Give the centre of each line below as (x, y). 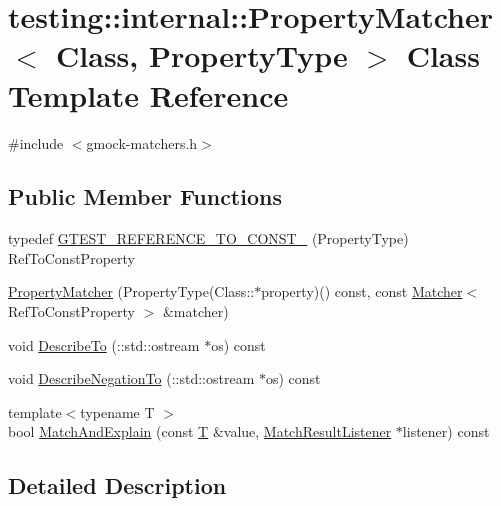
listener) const (446, 431)
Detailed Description (117, 485)
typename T (117, 411)
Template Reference (148, 94)
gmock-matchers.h (142, 142)
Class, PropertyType (202, 55)
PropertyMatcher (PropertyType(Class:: (131, 291)
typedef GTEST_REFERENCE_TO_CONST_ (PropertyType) (208, 238)
